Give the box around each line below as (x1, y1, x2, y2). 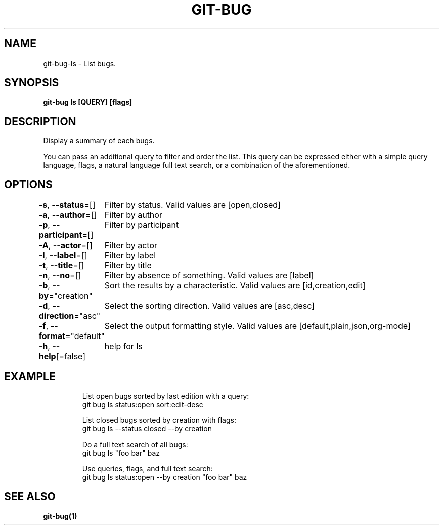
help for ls (104, 341, 143, 352)
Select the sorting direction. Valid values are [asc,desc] (104, 301, 315, 311)
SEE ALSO (4, 490, 56, 503)
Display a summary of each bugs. (43, 136, 155, 146)
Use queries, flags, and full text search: (82, 464, 213, 473)
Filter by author (104, 210, 162, 220)
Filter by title (104, 260, 152, 271)
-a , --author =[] (38, 210, 97, 220)
